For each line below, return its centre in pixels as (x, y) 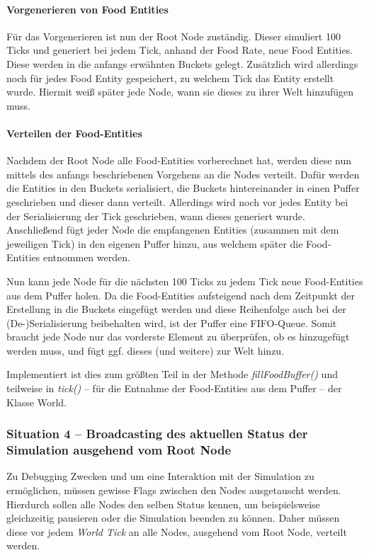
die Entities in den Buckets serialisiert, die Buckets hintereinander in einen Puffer (183, 188)
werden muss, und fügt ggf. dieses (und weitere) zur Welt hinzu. (146, 350)
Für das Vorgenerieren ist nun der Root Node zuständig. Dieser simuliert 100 (174, 36)
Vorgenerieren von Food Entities (87, 9)
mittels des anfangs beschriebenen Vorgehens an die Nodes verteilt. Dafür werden (183, 174)
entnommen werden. (86, 257)
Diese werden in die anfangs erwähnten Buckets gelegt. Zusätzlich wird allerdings (182, 63)
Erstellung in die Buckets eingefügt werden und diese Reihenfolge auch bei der (176, 309)
